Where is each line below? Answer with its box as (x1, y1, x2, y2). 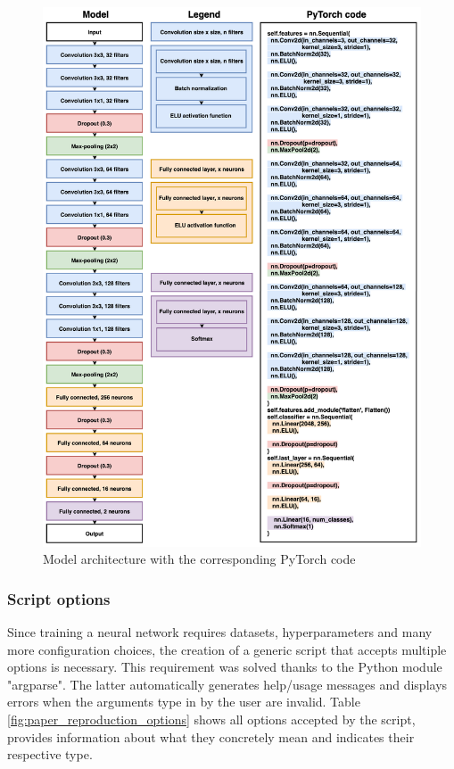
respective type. (7, 745, 93, 764)
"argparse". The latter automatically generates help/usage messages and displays (7, 674, 448, 693)
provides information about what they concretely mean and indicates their (7, 727, 415, 746)
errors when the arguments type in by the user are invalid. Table (7, 692, 360, 711)
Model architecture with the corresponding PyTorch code (43, 550, 356, 568)
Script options (7, 587, 111, 609)
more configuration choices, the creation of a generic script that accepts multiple (7, 640, 447, 658)
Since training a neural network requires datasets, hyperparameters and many (7, 623, 433, 641)
